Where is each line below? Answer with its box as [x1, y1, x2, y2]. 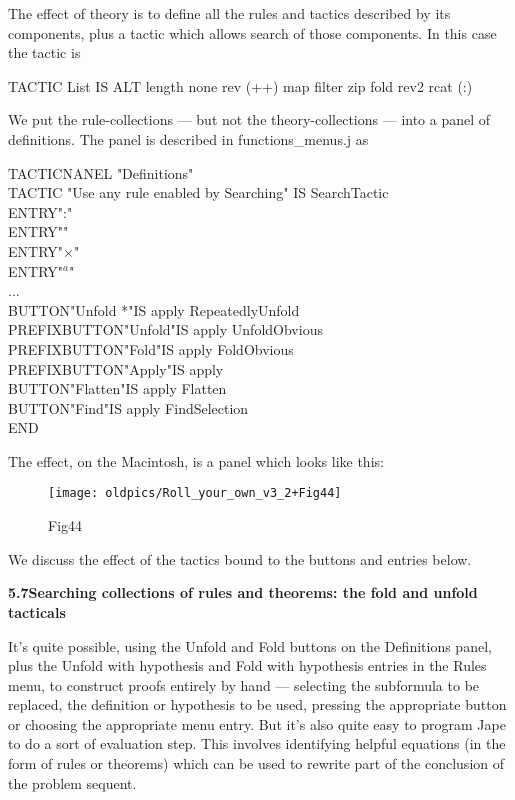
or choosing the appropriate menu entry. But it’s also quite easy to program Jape [8, 713, 506, 734]
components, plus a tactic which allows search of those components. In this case [8, 22, 497, 43]
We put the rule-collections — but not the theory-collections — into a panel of [8, 109, 491, 130]
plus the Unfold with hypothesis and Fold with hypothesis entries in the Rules [8, 655, 487, 676]
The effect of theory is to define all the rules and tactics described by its [8, 3, 451, 23]
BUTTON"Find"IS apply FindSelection [8, 397, 249, 418]
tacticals [8, 601, 66, 622]
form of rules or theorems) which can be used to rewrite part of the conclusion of [8, 753, 505, 774]
